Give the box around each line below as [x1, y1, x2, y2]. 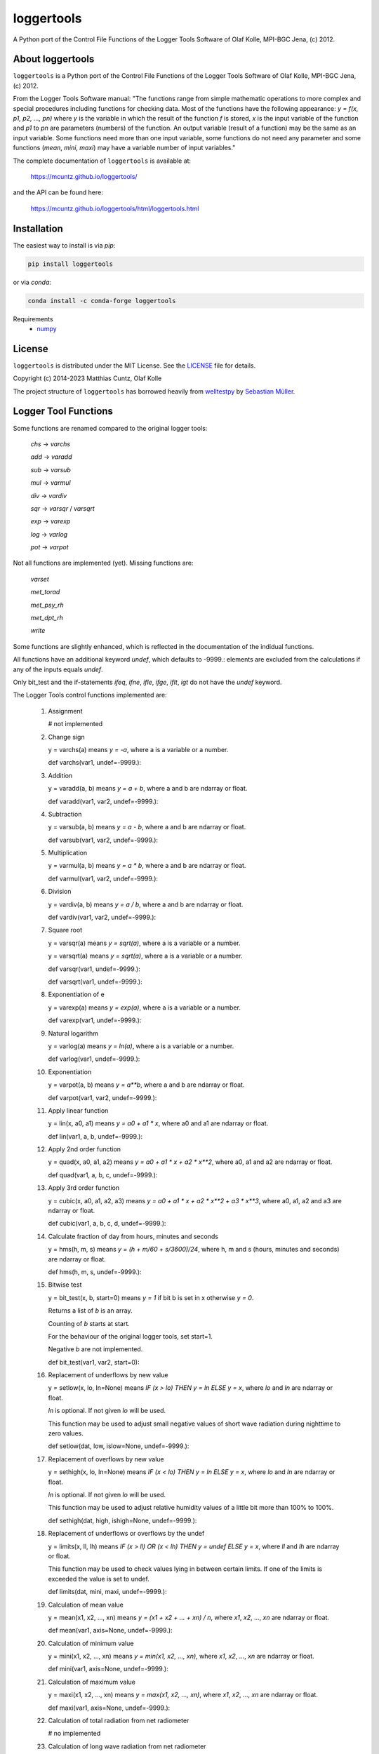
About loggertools [13, 53, 95, 65]
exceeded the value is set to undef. [48, 1574, 150, 1583]
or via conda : [13, 278, 52, 286]
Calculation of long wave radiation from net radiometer [48, 1742, 206, 1750]
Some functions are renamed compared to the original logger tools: [13, 424, 208, 432]
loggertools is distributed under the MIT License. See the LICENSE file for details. [13, 361, 256, 370]
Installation [13, 222, 63, 234]
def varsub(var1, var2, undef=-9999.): [48, 836, 158, 844]
